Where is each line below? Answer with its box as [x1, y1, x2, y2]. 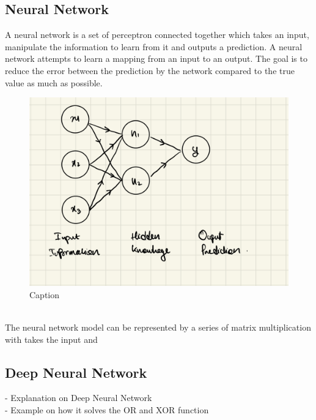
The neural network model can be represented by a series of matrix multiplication [5, 321, 311, 334]
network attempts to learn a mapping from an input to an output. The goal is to [5, 52, 307, 65]
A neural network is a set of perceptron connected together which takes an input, [5, 28, 309, 41]
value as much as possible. [5, 76, 103, 89]
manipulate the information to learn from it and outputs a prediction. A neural [5, 40, 303, 53]
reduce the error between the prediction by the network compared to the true [5, 64, 295, 77]
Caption [29, 288, 60, 301]
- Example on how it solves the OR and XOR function [5, 403, 209, 416]
